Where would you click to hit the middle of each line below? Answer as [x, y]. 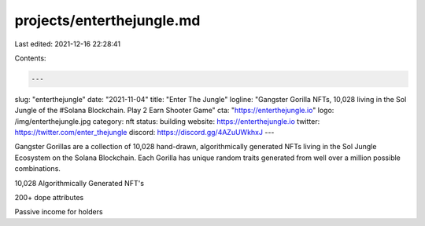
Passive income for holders [59, 212]
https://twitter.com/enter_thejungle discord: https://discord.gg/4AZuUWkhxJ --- [144, 133]
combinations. [37, 169]
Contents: [30, 58]
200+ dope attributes [49, 198]
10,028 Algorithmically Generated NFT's [79, 183]
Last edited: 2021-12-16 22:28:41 [68, 44]
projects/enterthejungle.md [107, 20]
